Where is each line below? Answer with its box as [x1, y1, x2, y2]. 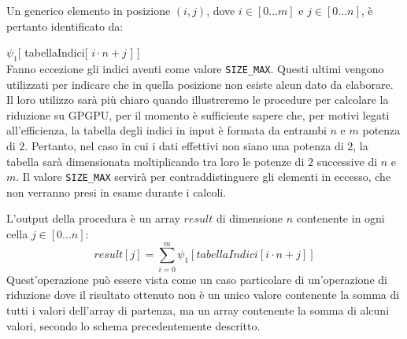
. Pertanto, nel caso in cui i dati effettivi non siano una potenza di [24, 138, 344, 154]
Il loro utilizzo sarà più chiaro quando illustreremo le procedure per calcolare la [6, 91, 389, 108]
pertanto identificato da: [6, 17, 124, 34]
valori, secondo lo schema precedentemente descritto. [6, 317, 261, 333]
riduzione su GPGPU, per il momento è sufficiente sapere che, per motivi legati [6, 106, 390, 123]
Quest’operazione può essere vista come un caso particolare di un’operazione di [6, 271, 387, 287]
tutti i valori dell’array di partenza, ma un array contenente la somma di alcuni [6, 301, 390, 318]
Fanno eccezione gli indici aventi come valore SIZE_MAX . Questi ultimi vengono [6, 60, 384, 76]
